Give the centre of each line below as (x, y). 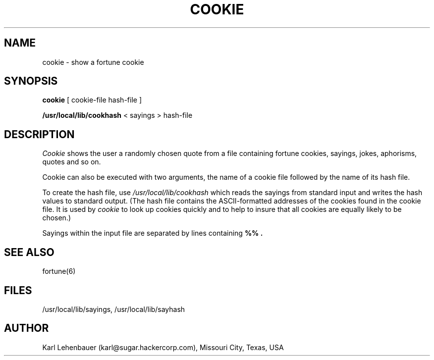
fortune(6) (59, 271)
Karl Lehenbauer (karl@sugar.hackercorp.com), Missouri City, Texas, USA (163, 347)
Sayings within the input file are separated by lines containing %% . (153, 233)
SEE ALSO (29, 252)
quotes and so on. (72, 162)
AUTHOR (27, 328)
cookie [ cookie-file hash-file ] (92, 100)
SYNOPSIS (31, 81)
